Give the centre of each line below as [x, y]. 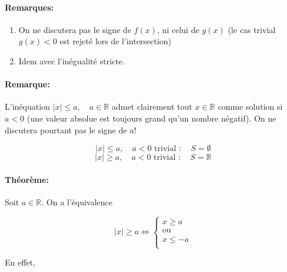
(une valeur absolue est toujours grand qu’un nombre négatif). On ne [151, 118]
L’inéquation [27, 106]
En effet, [20, 262]
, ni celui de [178, 29]
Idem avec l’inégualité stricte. [72, 60]
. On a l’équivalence [77, 201]
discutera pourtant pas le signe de [66, 130]
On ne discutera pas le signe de [75, 29]
